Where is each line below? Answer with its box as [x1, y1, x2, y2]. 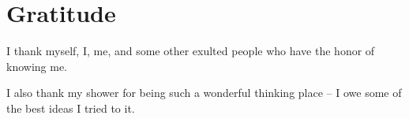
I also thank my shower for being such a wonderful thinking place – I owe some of [6, 84, 402, 101]
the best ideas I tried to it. [6, 99, 135, 116]
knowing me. [6, 58, 67, 74]
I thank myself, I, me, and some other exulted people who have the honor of [6, 43, 375, 59]
